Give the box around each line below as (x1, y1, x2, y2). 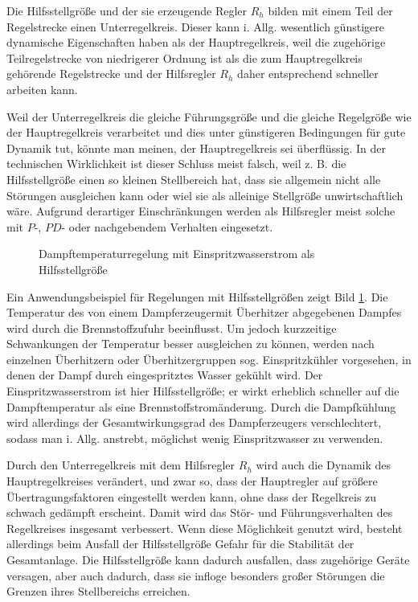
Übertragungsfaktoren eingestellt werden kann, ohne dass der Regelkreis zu (6, 488, 377, 505)
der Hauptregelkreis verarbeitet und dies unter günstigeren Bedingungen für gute (6, 124, 406, 141)
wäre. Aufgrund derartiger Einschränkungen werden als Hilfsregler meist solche (6, 203, 395, 219)
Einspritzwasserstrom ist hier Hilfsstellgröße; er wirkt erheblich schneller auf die (6, 383, 400, 399)
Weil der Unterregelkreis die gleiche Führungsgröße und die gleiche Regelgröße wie (6, 108, 412, 125)
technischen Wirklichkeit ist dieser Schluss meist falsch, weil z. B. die (6, 155, 346, 172)
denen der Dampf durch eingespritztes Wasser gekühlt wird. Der (6, 367, 323, 383)
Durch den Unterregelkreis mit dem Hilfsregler (6, 457, 236, 473)
